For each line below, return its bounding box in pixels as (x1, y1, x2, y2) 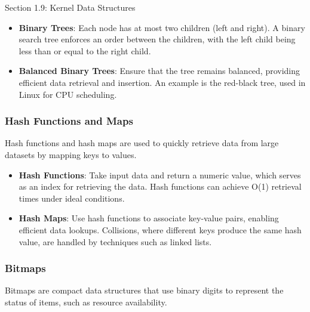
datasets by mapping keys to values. (5, 148, 137, 160)
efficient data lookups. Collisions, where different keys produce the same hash (19, 223, 302, 236)
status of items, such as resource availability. (5, 295, 167, 308)
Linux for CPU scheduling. (19, 88, 117, 100)
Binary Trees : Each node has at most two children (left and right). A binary (19, 21, 305, 33)
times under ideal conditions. (19, 191, 125, 204)
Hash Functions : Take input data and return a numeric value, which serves (19, 168, 301, 181)
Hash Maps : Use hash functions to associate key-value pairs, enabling (19, 212, 279, 224)
